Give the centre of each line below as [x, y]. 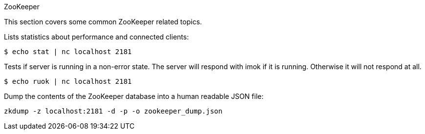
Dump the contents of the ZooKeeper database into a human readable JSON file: [134, 96]
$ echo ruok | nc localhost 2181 [68, 81]
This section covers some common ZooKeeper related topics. [103, 22]
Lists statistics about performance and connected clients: [96, 37]
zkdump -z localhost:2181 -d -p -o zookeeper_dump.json [113, 111]
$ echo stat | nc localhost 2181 [68, 52]
